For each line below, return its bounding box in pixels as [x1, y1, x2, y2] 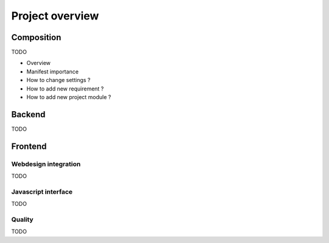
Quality [11, 215, 34, 224]
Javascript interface [11, 187, 73, 196]
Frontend [11, 141, 47, 151]
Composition [11, 32, 62, 43]
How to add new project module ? [26, 94, 111, 101]
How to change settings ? [26, 77, 91, 84]
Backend [11, 109, 46, 120]
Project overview [11, 9, 99, 22]
